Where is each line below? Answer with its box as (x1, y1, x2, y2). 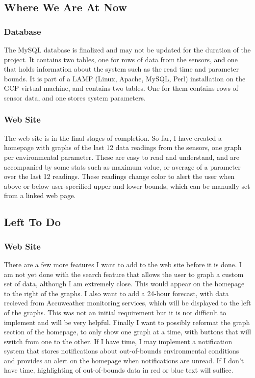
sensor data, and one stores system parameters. (4, 92, 146, 102)
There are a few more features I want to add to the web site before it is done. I (4, 259, 242, 269)
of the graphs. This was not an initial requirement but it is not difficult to (4, 307, 227, 317)
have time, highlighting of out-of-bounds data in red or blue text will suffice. (4, 365, 233, 375)
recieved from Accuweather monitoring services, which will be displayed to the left (4, 298, 251, 308)
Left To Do (4, 214, 61, 229)
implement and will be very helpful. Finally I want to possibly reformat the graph (4, 317, 250, 327)
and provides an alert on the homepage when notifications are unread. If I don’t (4, 355, 244, 365)
